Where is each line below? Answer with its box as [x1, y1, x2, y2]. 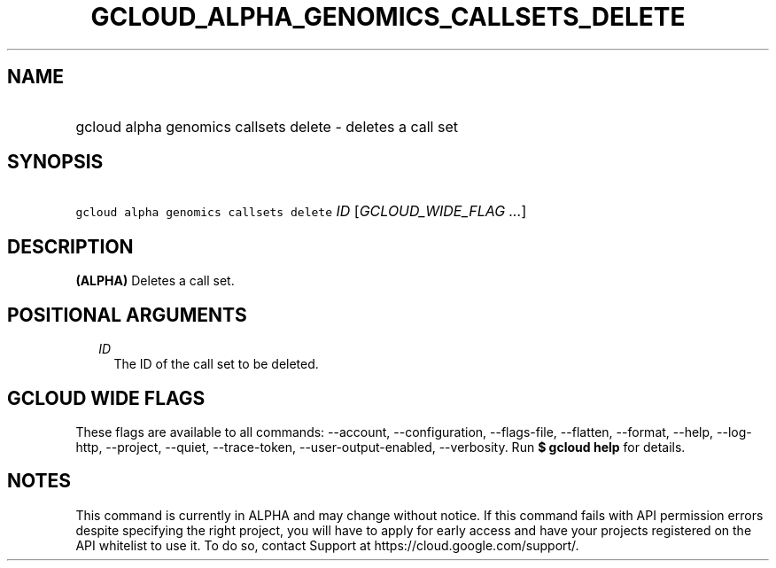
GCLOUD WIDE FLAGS [7, 386, 206, 409]
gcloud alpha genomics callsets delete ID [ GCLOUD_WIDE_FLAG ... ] [75, 202, 527, 221]
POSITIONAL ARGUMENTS [7, 303, 247, 326]
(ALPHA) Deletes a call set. [75, 273, 235, 289]
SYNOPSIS [7, 151, 104, 174]
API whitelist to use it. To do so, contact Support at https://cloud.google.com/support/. [75, 537, 579, 553]
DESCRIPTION [7, 235, 134, 258]
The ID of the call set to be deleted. [113, 356, 319, 372]
